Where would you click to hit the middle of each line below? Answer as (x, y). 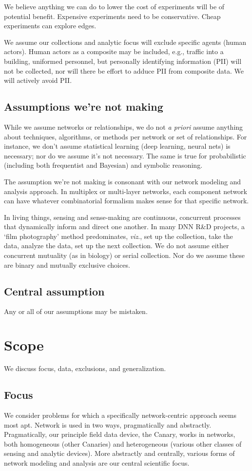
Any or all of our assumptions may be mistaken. (76, 311)
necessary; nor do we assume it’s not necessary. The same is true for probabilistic (125, 155)
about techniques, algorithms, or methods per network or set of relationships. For (126, 136)
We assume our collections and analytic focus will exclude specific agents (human (125, 42)
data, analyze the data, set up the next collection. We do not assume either (116, 245)
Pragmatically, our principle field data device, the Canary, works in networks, (120, 434)
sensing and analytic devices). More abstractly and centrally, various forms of (119, 453)
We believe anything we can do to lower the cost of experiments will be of (114, 6)
